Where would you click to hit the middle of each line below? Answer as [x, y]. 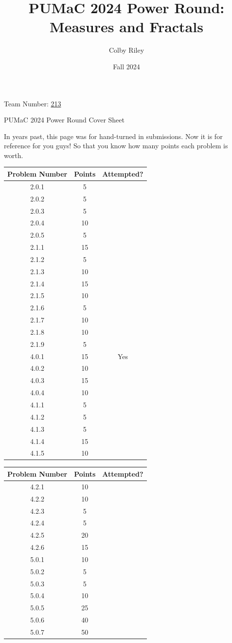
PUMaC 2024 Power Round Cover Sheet [64, 120]
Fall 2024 [126, 66]
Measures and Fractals [126, 27]
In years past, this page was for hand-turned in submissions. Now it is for [113, 136]
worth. [14, 155]
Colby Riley [126, 50]
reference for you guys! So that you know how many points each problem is [116, 146]
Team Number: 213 [33, 103]
